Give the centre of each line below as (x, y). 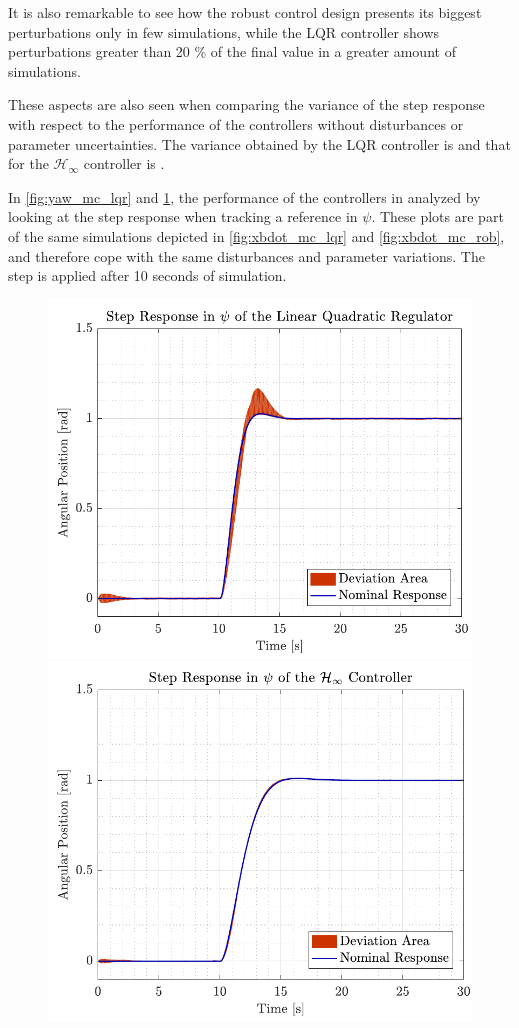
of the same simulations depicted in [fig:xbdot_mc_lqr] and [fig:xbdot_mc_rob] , (256, 235)
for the (28, 163)
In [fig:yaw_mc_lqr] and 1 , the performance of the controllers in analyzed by (244, 196)
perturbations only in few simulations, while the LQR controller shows (224, 31)
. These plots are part (437, 216)
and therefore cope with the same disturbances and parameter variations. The (246, 255)
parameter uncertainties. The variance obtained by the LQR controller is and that (259, 143)
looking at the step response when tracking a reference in (183, 216)
